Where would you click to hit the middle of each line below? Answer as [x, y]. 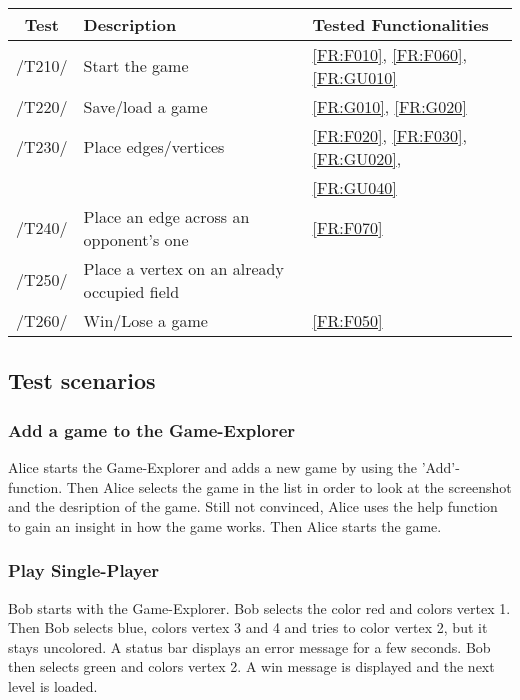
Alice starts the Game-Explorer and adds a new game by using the [213, 466]
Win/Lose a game [145, 320]
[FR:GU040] [354, 187]
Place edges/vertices [154, 147]
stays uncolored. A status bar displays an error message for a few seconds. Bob [249, 646]
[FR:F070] [347, 228]
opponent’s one [136, 239]
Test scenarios [82, 380]
